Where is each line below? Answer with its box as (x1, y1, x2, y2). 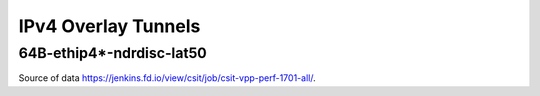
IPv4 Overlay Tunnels (18, 15, 201, 37)
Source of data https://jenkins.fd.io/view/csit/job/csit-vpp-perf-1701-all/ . (18, 72, 316, 84)
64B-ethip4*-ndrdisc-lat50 (18, 44, 207, 62)
